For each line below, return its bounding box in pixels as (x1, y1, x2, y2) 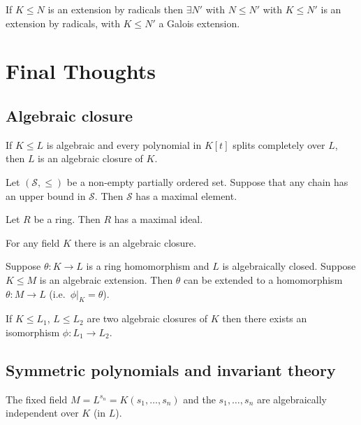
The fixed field (6, 391, 68, 406)
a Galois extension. (159, 15, 240, 30)
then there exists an (222, 311, 307, 326)
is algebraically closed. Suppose (222, 259, 356, 273)
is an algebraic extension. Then (39, 272, 173, 287)
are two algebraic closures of (87, 311, 207, 326)
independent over (6, 405, 79, 420)
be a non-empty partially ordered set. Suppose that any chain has (66, 174, 348, 189)
